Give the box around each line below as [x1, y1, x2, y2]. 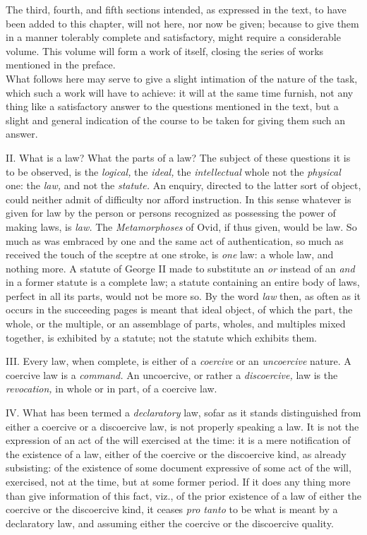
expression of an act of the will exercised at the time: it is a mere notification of [6, 433, 351, 447]
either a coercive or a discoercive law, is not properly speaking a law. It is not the [6, 419, 359, 433]
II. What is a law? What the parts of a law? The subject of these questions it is [6, 150, 351, 164]
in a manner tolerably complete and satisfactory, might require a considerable [6, 30, 341, 44]
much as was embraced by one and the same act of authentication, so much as [6, 233, 344, 248]
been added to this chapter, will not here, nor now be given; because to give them [6, 16, 359, 30]
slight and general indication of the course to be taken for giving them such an [6, 112, 346, 127]
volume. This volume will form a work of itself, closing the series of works [6, 43, 324, 58]
